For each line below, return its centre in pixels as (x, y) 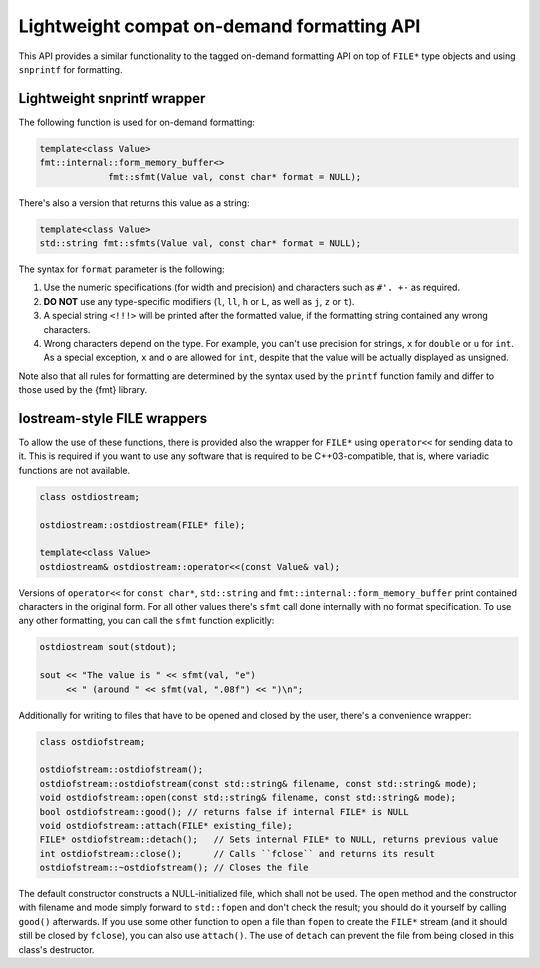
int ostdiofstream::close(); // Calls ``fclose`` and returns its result (237, 853)
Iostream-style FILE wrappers (113, 418)
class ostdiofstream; (92, 741)
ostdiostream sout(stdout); (108, 647)
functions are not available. (74, 470)
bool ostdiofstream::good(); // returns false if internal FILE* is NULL (224, 811)
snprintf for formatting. (70, 69)
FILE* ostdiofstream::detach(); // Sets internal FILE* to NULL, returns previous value (269, 839)
